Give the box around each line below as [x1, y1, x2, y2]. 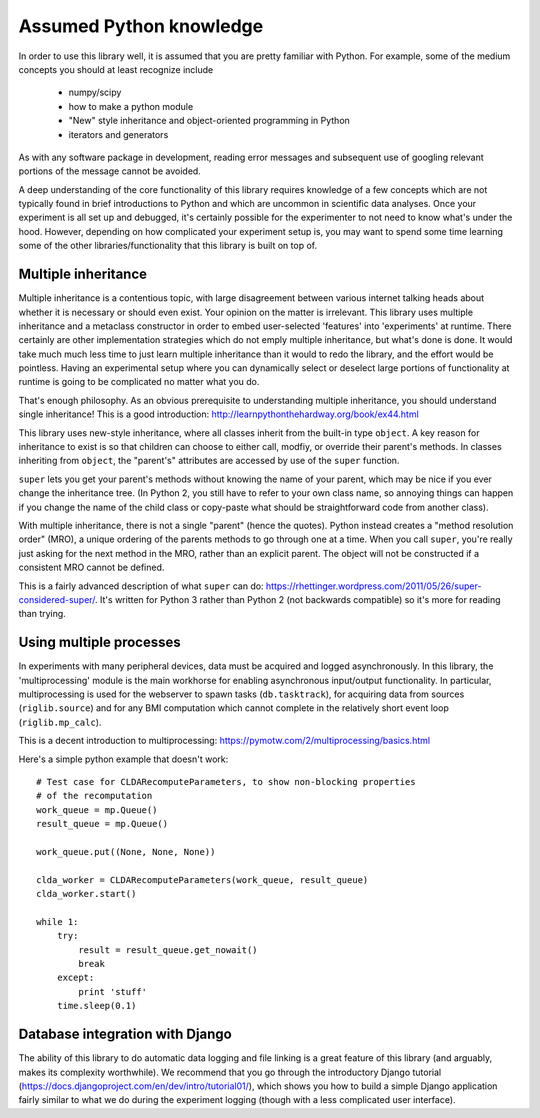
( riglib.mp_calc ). [18, 716, 102, 728]
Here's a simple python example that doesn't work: [18, 753, 229, 765]
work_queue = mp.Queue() [36, 804, 158, 815]
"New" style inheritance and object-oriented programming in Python [68, 115, 350, 127]
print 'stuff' [78, 986, 148, 997]
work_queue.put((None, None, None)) [36, 846, 216, 857]
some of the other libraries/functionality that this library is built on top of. [18, 240, 318, 252]
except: [56, 972, 95, 984]
